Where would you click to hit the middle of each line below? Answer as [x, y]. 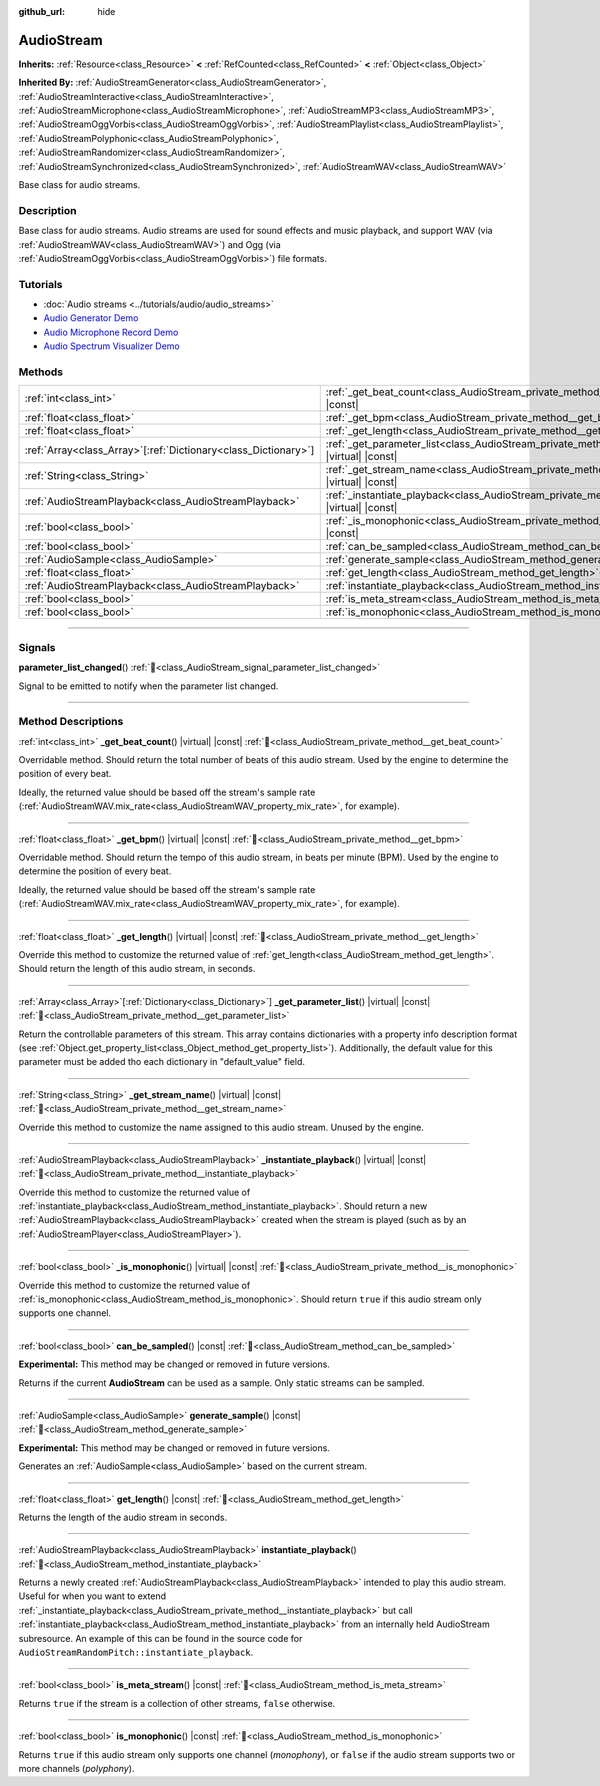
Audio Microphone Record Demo [111, 332]
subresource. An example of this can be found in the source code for [160, 1638]
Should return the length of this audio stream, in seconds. [137, 969]
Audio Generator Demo [91, 318]
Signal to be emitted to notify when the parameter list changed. [148, 686]
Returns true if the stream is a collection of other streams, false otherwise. [177, 1703]
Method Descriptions [71, 722]
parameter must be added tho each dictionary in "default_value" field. [161, 1062]
